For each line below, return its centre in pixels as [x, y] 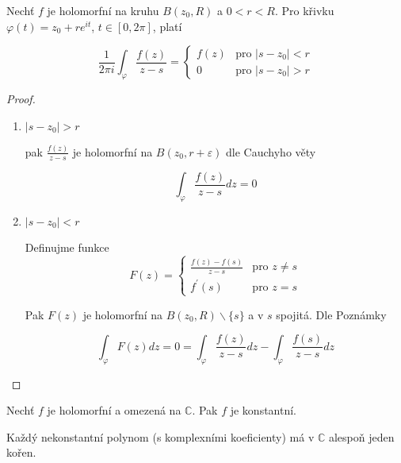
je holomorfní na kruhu [103, 10]
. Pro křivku [304, 10]
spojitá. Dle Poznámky [331, 314]
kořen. [21, 452]
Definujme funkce [67, 247]
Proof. [21, 98]
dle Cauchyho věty [271, 151]
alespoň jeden [361, 436]
